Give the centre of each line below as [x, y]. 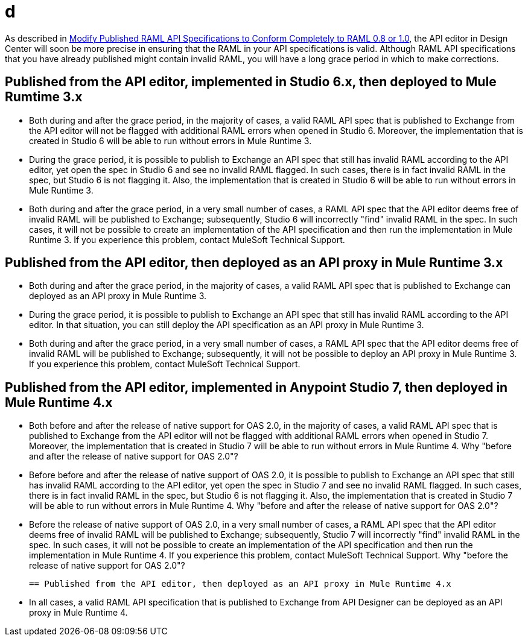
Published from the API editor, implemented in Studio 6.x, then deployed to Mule [251, 82]
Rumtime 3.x [44, 97]
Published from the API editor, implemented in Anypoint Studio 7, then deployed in [256, 387]
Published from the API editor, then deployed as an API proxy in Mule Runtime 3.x [254, 263]
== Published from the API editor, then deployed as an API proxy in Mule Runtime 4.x [240, 584]
